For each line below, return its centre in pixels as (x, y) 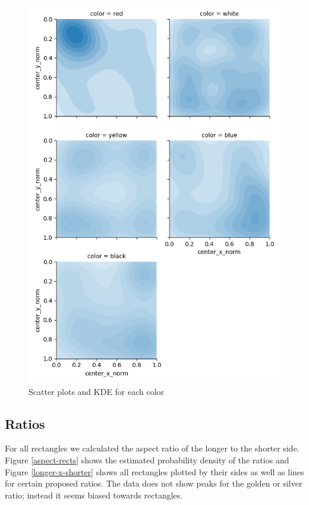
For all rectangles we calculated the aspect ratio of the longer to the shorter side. (152, 448)
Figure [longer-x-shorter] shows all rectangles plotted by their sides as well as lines (154, 471)
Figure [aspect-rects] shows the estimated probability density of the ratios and (147, 459)
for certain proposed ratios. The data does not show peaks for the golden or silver (154, 483)
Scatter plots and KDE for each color (97, 391)
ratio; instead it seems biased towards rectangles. (94, 495)
